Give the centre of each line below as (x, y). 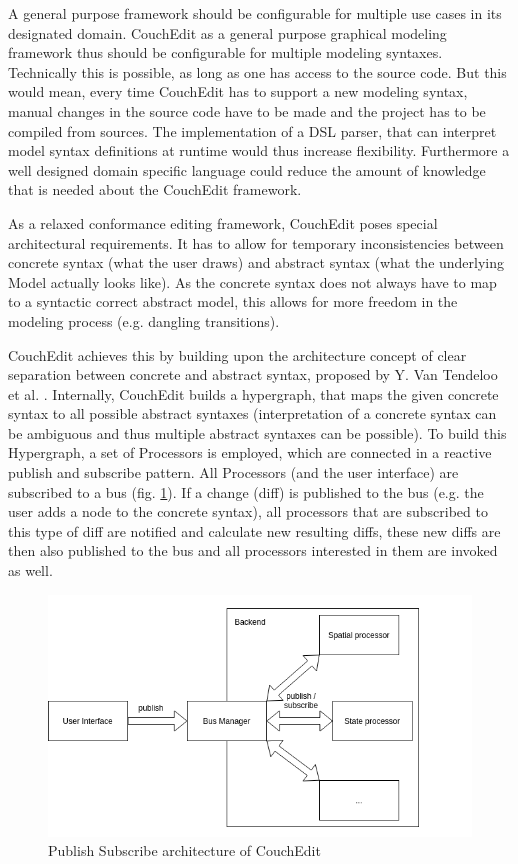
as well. (30, 570)
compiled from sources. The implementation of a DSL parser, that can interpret (252, 130)
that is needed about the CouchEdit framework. (155, 189)
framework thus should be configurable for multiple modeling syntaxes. (225, 52)
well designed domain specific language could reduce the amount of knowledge (247, 169)
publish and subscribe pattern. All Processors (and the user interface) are (233, 472)
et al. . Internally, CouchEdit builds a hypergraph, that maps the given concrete (253, 393)
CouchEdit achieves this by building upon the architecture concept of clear (237, 354)
